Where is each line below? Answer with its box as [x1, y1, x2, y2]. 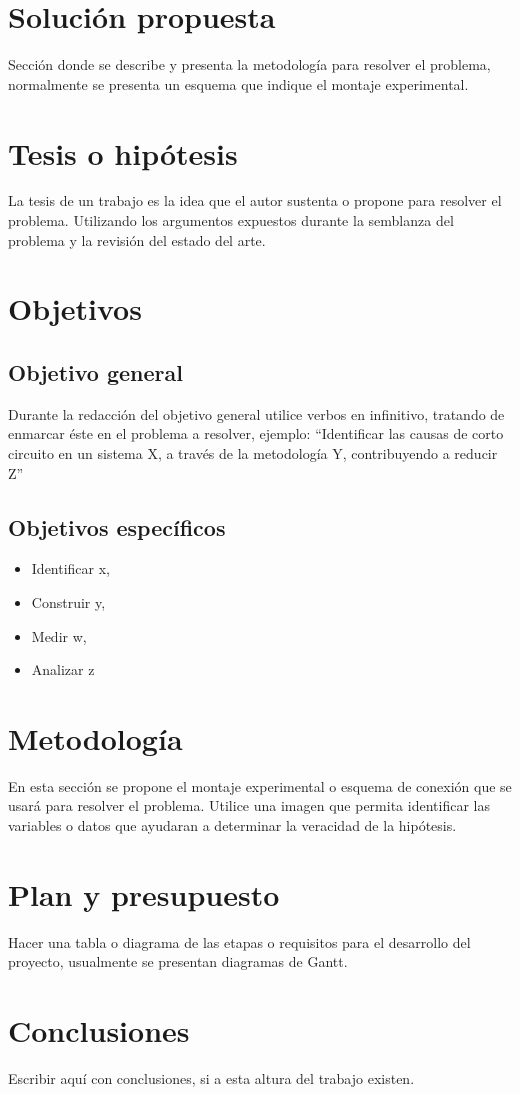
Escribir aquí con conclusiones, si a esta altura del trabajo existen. [8, 1068, 415, 1089]
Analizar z [31, 659, 95, 680]
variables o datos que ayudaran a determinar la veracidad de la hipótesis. [8, 815, 457, 836]
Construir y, [31, 591, 106, 612]
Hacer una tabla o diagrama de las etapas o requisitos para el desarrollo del [8, 931, 471, 952]
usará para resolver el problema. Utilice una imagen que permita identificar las [8, 795, 490, 816]
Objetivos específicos [8, 511, 226, 542]
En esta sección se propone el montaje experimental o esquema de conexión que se [8, 775, 512, 796]
